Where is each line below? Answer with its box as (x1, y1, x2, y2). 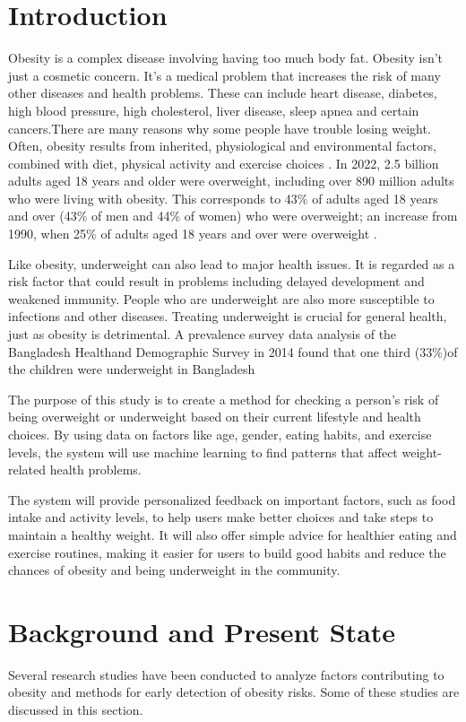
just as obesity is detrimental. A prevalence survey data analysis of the (8, 325, 397, 344)
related (8, 460, 47, 479)
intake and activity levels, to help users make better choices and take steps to (8, 508, 434, 526)
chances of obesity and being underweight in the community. (8, 561, 341, 579)
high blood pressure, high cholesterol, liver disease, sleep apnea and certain (8, 100, 419, 119)
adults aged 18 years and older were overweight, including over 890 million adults (8, 171, 454, 190)
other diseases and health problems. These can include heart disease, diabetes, (8, 83, 437, 102)
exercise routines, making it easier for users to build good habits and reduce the (8, 543, 446, 561)
